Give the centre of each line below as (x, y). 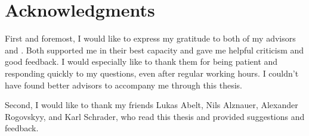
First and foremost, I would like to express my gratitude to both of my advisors (150, 38)
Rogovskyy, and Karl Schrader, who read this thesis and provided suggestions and (155, 116)
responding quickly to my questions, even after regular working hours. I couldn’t (152, 73)
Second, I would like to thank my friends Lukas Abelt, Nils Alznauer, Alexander (152, 105)
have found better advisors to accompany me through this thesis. (123, 85)
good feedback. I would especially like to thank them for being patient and (141, 61)
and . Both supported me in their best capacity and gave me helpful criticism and (154, 50)
